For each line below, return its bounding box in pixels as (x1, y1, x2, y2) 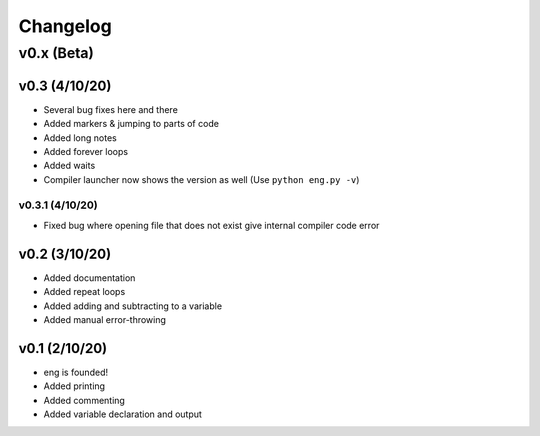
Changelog (18, 15, 112, 37)
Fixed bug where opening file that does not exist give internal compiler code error (43, 219, 380, 231)
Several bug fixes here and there (43, 103, 179, 115)
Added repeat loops (43, 286, 126, 298)
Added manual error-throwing (43, 313, 167, 325)
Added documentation (43, 271, 136, 284)
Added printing (43, 380, 105, 392)
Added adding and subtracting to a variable (43, 300, 223, 312)
